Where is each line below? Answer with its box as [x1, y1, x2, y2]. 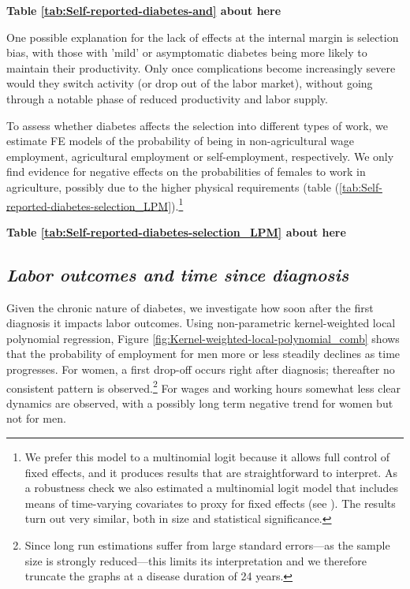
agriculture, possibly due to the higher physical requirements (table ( [6, 178, 340, 195]
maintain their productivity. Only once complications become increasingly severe [6, 59, 396, 76]
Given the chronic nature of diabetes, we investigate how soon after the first [6, 299, 374, 315]
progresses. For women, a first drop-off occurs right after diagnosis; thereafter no [6, 360, 395, 377]
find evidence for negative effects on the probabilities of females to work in [6, 163, 366, 180]
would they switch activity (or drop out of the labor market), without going [6, 75, 373, 91]
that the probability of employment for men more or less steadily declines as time [6, 345, 401, 362]
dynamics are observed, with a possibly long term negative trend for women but [6, 394, 393, 411]
